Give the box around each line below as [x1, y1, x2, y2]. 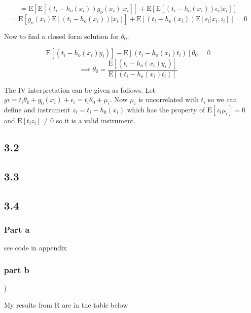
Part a [4, 223, 30, 235]
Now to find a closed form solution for [4, 31, 119, 41]
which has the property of [127, 104, 205, 115]
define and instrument [4, 104, 71, 115]
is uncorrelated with [138, 94, 199, 104]
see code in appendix [4, 243, 67, 253]
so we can [208, 94, 237, 104]
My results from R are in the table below [4, 299, 128, 310]
